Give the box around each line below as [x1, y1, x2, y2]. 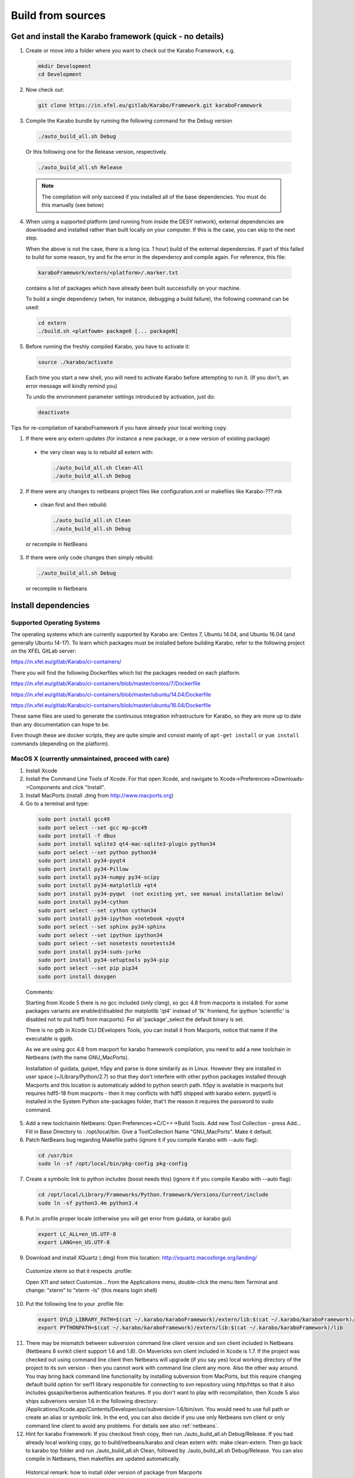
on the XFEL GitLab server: [11, 647, 77, 654]
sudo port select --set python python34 [38, 849, 156, 855]
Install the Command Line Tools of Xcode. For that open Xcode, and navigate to [25, 775, 219, 783]
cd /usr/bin [38, 1152, 73, 1159]
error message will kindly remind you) [25, 382, 117, 390]
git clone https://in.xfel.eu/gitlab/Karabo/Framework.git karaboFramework [38, 102, 263, 109]
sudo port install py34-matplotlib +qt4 [38, 882, 156, 889]
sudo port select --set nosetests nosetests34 [38, 940, 175, 947]
